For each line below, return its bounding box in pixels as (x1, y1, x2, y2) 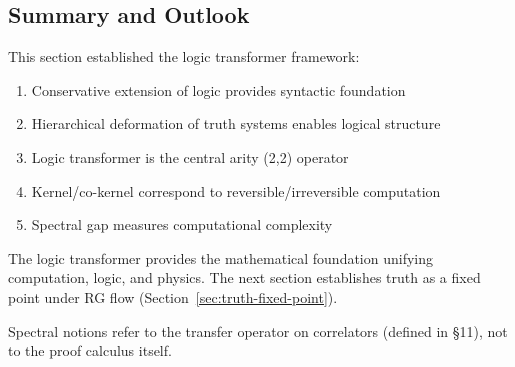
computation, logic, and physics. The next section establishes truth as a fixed (8, 267, 481, 288)
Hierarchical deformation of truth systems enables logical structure (31, 113, 441, 134)
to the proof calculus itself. (8, 340, 172, 361)
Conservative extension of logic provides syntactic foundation (31, 79, 406, 100)
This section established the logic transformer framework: (8, 46, 360, 67)
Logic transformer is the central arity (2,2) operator (31, 146, 349, 167)
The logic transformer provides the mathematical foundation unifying (8, 247, 434, 268)
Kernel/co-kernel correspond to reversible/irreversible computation (31, 180, 441, 201)
